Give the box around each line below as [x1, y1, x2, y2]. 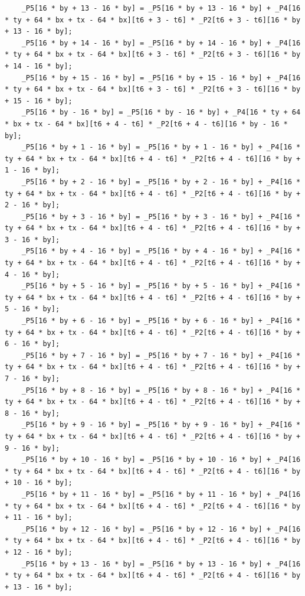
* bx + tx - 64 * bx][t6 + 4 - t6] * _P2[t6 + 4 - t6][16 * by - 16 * [5, 119, 288, 128]
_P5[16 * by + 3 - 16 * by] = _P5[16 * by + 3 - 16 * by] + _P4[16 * [21, 212, 301, 221]
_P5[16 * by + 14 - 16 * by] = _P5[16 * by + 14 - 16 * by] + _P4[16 [21, 38, 301, 47]
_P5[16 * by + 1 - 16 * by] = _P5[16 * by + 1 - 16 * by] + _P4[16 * [21, 143, 301, 152]
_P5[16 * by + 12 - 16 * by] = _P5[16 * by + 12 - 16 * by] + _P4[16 [21, 525, 301, 533]
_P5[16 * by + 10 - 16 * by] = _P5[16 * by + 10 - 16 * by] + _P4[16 [21, 455, 301, 464]
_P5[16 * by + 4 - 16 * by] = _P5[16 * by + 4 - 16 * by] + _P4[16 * [21, 247, 301, 256]
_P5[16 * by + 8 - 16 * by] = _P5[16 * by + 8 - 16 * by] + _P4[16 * [21, 386, 301, 395]
